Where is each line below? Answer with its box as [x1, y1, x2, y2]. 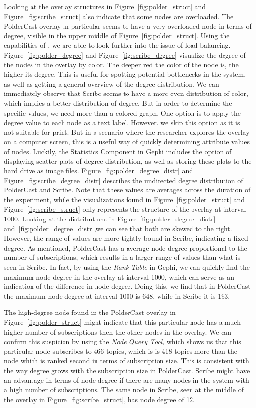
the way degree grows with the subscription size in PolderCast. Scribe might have [4, 365, 250, 375]
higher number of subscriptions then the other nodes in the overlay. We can [4, 326, 232, 337]
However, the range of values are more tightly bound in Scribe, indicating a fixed [4, 233, 248, 243]
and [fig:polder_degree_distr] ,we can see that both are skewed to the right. [4, 223, 232, 233]
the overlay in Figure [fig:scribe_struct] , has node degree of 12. [4, 394, 195, 404]
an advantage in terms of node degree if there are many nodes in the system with [4, 375, 249, 385]
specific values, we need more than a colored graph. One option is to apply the [4, 107, 241, 118]
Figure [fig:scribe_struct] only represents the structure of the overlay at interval [4, 204, 246, 214]
